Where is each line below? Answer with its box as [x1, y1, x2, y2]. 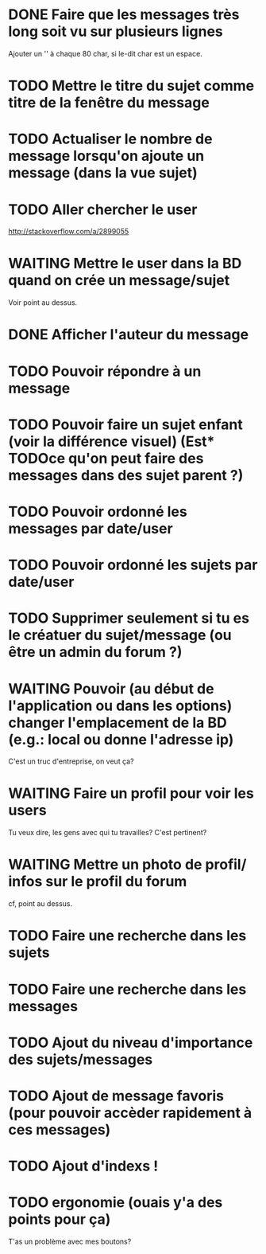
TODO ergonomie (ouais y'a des [8, 1193, 223, 1212]
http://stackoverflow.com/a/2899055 [8, 227, 129, 236]
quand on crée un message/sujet [8, 272, 230, 290]
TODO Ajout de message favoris [8, 1087, 225, 1104]
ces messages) [8, 1120, 111, 1139]
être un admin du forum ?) [8, 643, 183, 662]
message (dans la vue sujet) [8, 164, 199, 182]
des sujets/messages [8, 1050, 153, 1068]
